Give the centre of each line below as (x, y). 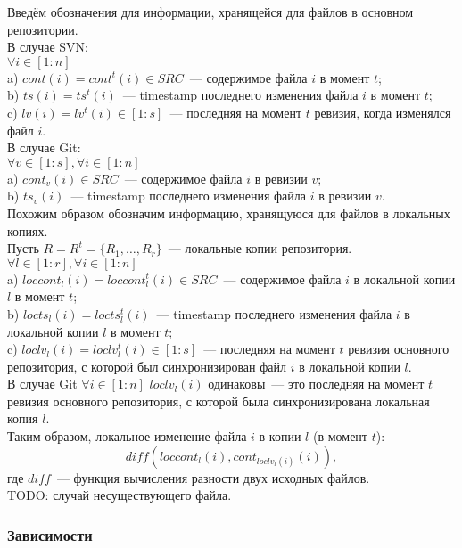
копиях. (28, 230)
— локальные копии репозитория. (260, 248)
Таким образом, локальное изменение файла (127, 436)
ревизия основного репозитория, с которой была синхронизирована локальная (219, 401)
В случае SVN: (48, 47)
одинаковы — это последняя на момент (316, 384)
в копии (280, 436)
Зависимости (50, 534)
